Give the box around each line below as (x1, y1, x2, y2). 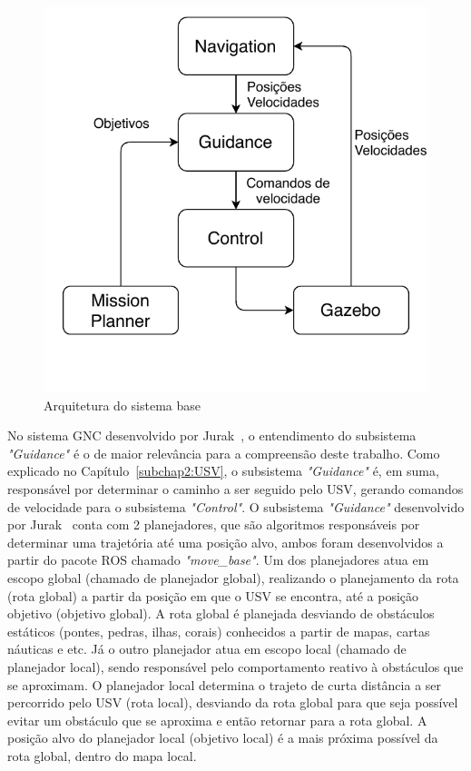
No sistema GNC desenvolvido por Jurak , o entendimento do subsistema (7, 426, 417, 445)
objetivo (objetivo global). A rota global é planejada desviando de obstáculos (7, 604, 435, 623)
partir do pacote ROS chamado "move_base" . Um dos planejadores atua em (7, 550, 429, 569)
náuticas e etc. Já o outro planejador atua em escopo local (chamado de (7, 639, 407, 658)
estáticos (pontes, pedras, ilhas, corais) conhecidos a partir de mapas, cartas (7, 621, 430, 640)
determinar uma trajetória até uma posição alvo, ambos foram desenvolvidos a (7, 532, 444, 551)
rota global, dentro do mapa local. (7, 746, 197, 765)
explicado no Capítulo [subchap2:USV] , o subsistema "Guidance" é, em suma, (7, 461, 439, 480)
